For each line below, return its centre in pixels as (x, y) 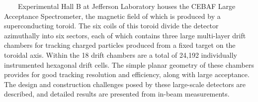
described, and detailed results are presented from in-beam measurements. (117, 94)
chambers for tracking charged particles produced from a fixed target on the (120, 45)
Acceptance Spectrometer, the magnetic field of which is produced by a (112, 16)
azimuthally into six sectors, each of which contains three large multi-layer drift (125, 35)
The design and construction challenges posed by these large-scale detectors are (125, 84)
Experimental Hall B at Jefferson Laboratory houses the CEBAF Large (127, 6)
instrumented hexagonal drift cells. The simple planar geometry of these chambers (129, 64)
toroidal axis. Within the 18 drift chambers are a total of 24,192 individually (121, 54)
